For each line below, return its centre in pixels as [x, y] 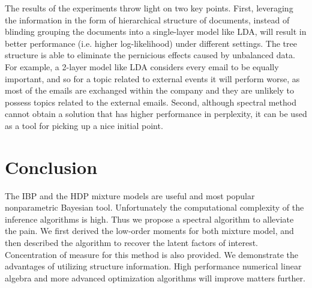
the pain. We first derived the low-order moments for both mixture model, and [149, 231]
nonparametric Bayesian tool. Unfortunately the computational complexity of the [154, 207]
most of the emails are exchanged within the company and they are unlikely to [150, 90]
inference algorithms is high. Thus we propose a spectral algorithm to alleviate [149, 219]
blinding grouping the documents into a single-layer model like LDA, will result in [156, 31]
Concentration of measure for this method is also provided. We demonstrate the [152, 254]
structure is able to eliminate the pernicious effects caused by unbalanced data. [150, 55]
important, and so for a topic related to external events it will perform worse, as [152, 78]
